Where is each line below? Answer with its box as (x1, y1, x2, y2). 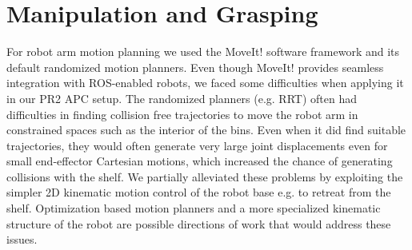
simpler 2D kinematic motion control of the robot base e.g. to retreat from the (6, 184, 391, 200)
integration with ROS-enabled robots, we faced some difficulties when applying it (6, 74, 404, 91)
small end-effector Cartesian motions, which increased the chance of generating (6, 153, 393, 169)
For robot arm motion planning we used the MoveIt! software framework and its (6, 43, 400, 60)
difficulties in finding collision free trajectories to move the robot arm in (6, 105, 358, 122)
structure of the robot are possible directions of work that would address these (6, 215, 391, 232)
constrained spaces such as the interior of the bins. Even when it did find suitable (6, 121, 406, 138)
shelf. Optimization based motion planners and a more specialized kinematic (6, 200, 381, 216)
